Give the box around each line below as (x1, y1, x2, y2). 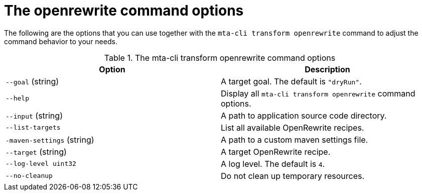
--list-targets (6, 124, 61, 132)
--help (6, 94, 29, 103)
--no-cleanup (6, 172, 53, 180)
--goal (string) (6, 76, 59, 86)
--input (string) (6, 110, 63, 121)
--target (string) (6, 146, 67, 157)
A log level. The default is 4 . (221, 158, 325, 169)
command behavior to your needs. (4, 37, 117, 46)
